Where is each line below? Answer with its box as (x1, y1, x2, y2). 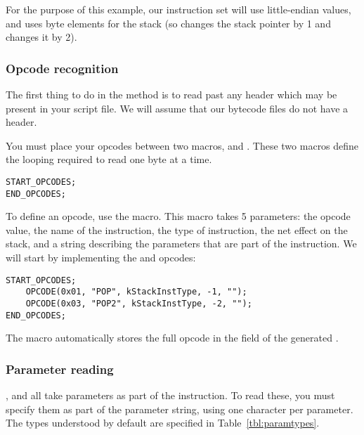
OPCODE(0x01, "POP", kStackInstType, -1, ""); (25, 287, 247, 297)
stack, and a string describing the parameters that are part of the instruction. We (6, 236, 357, 251)
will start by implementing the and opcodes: (6, 250, 196, 265)
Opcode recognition (6, 59, 119, 77)
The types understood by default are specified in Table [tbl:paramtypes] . (6, 415, 320, 430)
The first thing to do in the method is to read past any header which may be (6, 87, 337, 101)
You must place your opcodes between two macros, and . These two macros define (6, 138, 359, 152)
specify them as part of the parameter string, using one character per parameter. (6, 401, 353, 416)
